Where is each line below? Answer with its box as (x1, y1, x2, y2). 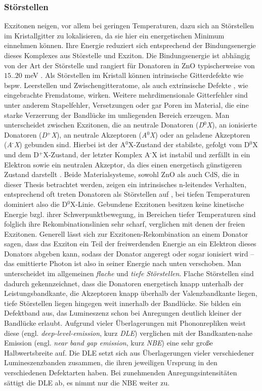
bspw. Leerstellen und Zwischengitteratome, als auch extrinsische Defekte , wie (4, 79, 248, 90)
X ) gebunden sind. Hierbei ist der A (14, 139, 126, 150)
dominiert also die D (4, 198, 68, 209)
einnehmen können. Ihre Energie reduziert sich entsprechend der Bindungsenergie (4, 40, 256, 51)
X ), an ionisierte (206, 119, 257, 130)
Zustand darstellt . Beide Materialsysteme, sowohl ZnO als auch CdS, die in (4, 169, 240, 180)
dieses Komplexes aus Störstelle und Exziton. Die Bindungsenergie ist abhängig (4, 50, 250, 60)
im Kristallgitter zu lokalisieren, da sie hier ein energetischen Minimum (4, 30, 225, 40)
